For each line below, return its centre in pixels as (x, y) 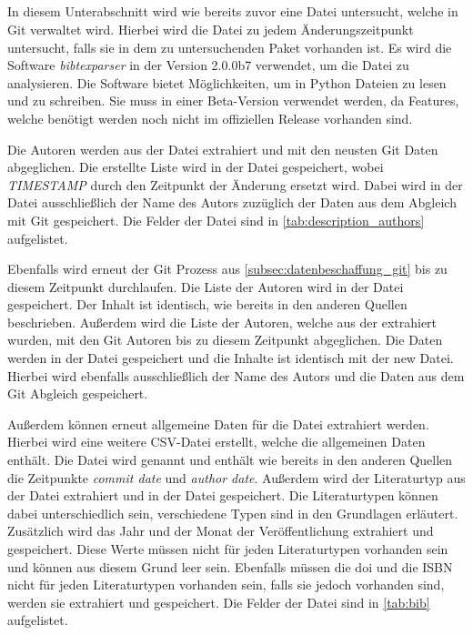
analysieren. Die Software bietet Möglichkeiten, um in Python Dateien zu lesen (227, 82)
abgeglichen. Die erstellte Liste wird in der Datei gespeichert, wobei (196, 167)
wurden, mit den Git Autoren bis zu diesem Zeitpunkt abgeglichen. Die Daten (225, 340)
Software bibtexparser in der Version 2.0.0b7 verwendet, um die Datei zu (208, 65)
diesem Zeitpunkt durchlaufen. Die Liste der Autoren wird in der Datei (206, 286)
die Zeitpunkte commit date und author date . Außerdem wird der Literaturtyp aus (236, 477)
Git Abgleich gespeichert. (78, 393)
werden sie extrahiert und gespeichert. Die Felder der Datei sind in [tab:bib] (219, 602)
